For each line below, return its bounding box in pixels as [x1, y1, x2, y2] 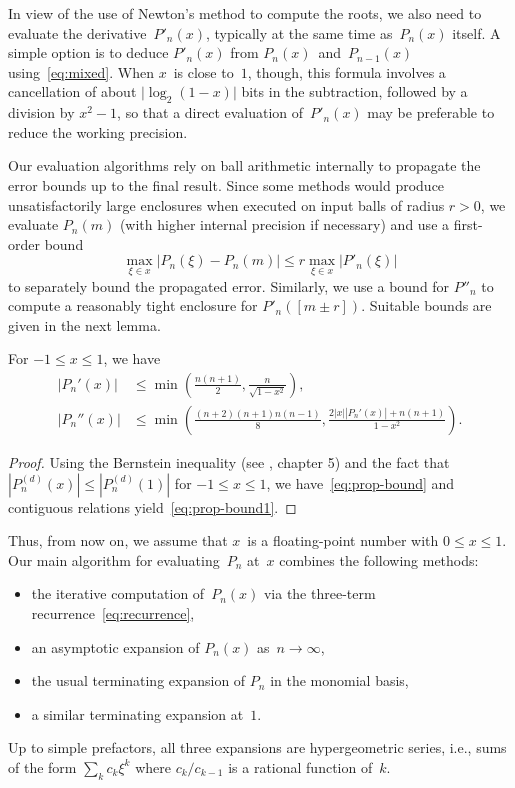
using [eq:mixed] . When [8, 61, 154, 82]
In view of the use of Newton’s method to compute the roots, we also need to [8, 3, 482, 23]
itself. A [452, 22, 501, 43]
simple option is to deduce [8, 42, 169, 63]
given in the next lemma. [8, 314, 161, 335]
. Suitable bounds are [361, 295, 492, 316]
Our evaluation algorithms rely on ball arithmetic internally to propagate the [8, 155, 481, 176]
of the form [8, 756, 77, 777]
